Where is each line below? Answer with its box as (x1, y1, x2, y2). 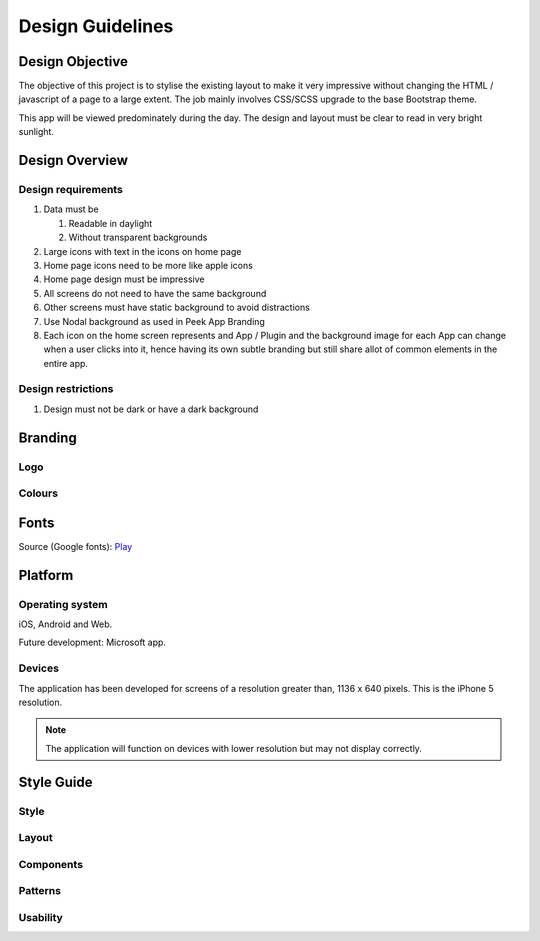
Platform (18, 566, 74, 584)
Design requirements (18, 183, 124, 197)
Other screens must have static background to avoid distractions (43, 301, 310, 314)
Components (18, 857, 84, 871)
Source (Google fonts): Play (18, 540, 133, 552)
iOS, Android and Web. (18, 618, 113, 630)
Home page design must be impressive (43, 273, 205, 285)
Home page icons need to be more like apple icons (43, 259, 254, 271)
